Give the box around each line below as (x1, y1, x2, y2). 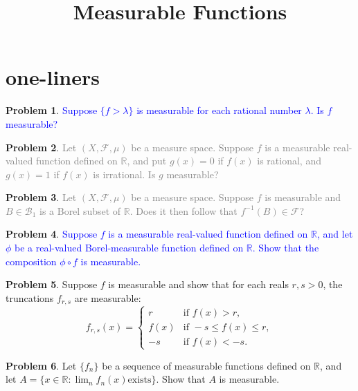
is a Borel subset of (39, 203, 121, 218)
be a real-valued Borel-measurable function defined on (15, 240, 244, 255)
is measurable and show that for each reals (108, 277, 289, 292)
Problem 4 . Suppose (6, 227, 98, 241)
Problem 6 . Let (6, 358, 77, 372)
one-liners (6, 63, 100, 91)
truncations (6, 290, 54, 305)
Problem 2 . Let (6, 140, 77, 154)
